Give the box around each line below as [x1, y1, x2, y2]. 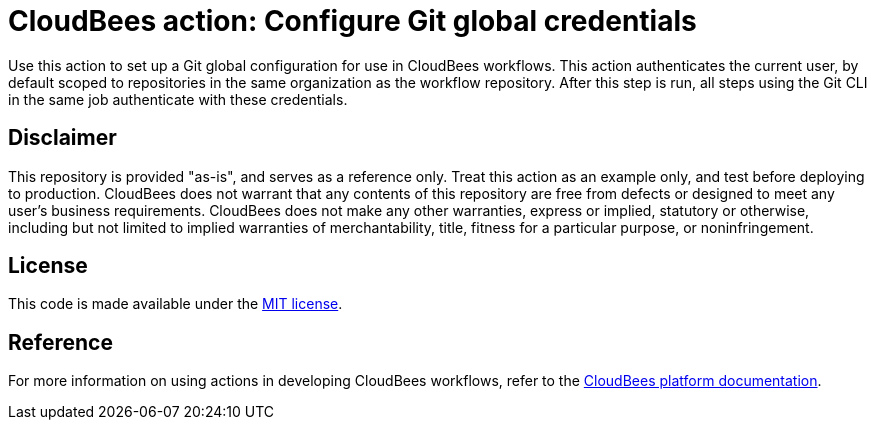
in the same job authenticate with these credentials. [8, 90, 348, 108]
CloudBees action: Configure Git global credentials [8, 4, 697, 38]
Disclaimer [8, 125, 117, 151]
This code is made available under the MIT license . [8, 295, 343, 313]
